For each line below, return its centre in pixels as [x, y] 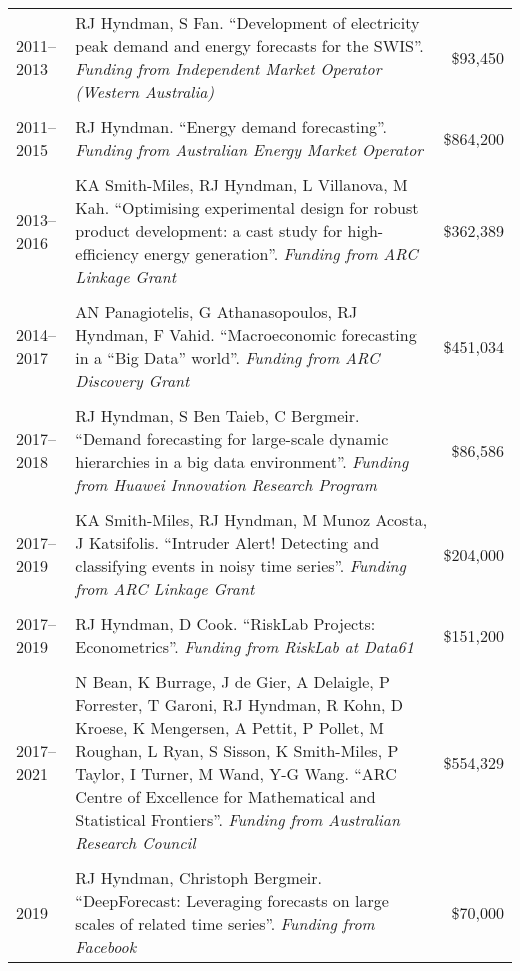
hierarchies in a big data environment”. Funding [242, 461]
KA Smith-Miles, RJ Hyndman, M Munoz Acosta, [251, 519]
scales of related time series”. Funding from [225, 923]
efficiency [107, 253]
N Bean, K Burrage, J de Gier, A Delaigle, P [233, 681]
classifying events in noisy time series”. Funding [240, 565]
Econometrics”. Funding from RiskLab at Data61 [244, 646]
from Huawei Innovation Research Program [226, 484]
